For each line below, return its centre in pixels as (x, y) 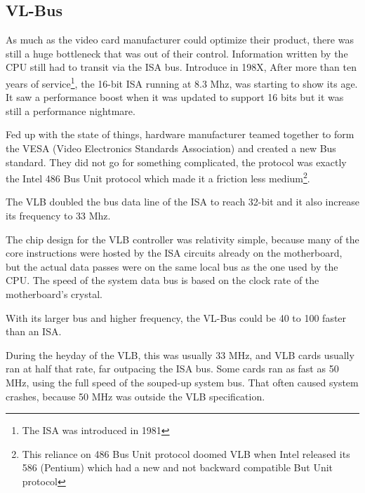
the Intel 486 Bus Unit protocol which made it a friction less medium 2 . (158, 177)
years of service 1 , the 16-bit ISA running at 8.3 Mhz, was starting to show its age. (182, 82)
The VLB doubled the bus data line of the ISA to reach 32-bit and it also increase (182, 202)
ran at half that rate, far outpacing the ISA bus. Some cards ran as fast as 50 (172, 369)
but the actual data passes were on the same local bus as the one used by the (172, 266)
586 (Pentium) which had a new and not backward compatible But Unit (178, 467)
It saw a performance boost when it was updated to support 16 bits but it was (175, 97)
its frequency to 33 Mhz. (58, 216)
